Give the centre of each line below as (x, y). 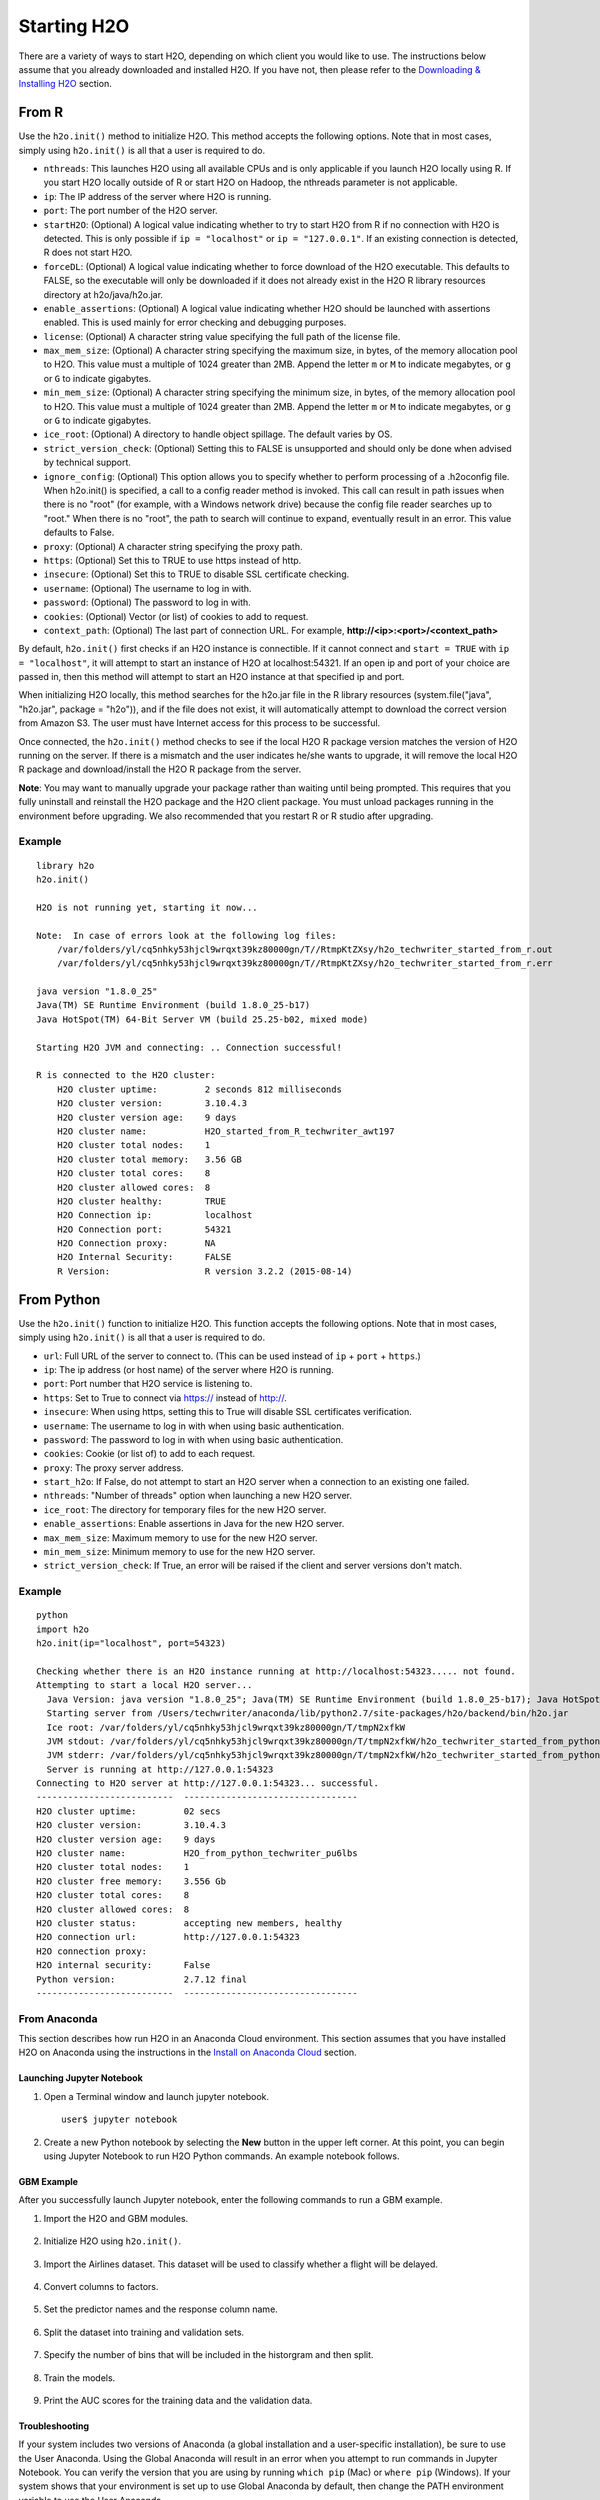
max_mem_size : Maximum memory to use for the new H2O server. (181, 1537)
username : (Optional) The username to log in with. (147, 588)
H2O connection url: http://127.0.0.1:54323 (168, 1937)
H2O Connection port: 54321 (144, 1229)
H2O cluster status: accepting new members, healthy (189, 1923)
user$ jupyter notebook (119, 2119)
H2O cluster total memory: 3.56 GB (149, 1159)
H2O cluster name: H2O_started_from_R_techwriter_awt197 (225, 1131)
